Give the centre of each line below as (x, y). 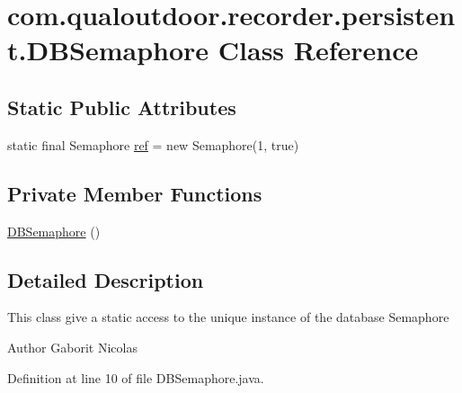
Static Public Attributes (122, 107)
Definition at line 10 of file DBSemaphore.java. (136, 377)
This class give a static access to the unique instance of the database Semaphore (228, 317)
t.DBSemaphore (108, 50)
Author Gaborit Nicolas (72, 347)
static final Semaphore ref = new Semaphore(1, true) (153, 144)
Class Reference (318, 50)
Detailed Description (106, 279)
